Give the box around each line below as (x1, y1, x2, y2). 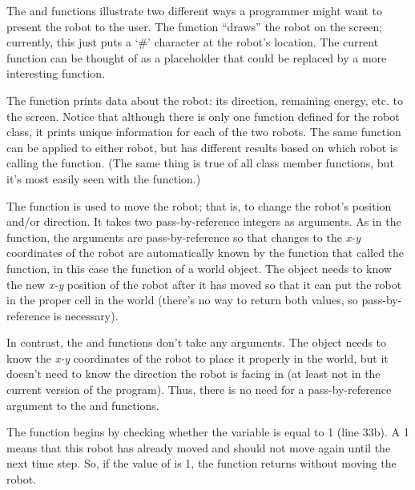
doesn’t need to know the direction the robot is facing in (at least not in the (6, 365, 381, 382)
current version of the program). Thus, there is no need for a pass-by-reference (6, 381, 392, 398)
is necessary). (53, 307, 119, 323)
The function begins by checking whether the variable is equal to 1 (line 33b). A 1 (6, 424, 409, 440)
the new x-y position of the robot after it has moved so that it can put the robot (6, 275, 402, 292)
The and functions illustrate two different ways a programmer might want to (6, 2, 383, 18)
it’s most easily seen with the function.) (6, 170, 201, 187)
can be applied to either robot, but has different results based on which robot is (6, 139, 398, 155)
